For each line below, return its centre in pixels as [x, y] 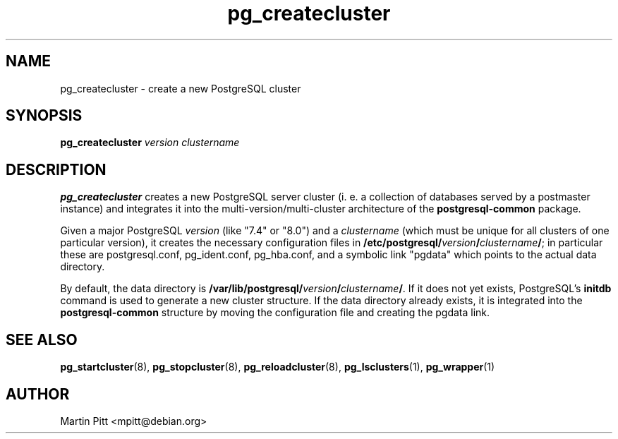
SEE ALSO [42, 339]
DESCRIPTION [56, 169]
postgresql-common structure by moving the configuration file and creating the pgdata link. [275, 313]
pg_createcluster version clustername [150, 143]
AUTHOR [38, 394]
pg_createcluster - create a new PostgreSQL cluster [181, 88]
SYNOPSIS [44, 116]
